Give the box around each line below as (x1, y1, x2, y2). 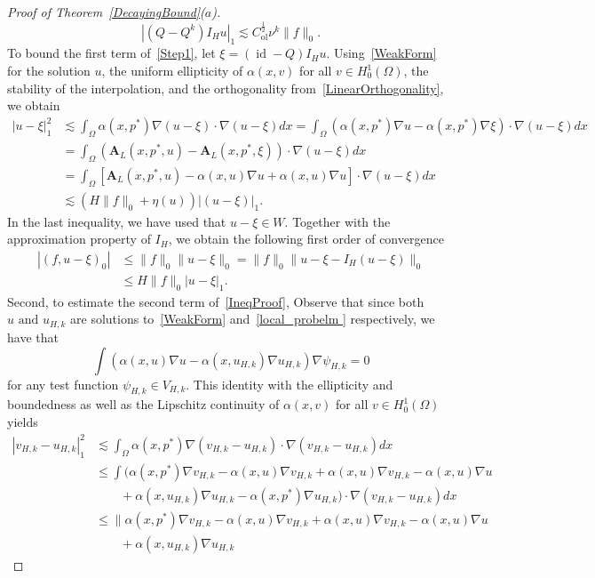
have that (7, 327, 59, 346)
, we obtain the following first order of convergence (168, 229, 444, 248)
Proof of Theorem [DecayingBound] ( (7, 3, 205, 20)
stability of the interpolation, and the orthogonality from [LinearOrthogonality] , (7, 78, 444, 97)
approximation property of (7, 229, 151, 248)
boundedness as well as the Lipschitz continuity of (7, 395, 280, 413)
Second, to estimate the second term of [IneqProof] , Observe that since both (7, 292, 424, 310)
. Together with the (284, 212, 391, 230)
